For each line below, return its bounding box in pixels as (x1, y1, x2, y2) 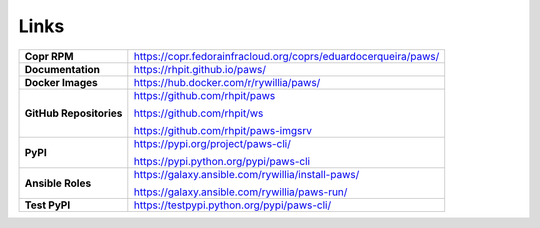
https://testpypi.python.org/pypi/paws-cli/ (133, 198, 332, 212)
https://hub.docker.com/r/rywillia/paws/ (133, 75, 321, 89)
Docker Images (24, 75, 99, 89)
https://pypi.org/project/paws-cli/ (133, 136, 292, 150)
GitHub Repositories (24, 106, 123, 120)
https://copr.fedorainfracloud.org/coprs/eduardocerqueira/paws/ (133, 49, 440, 63)
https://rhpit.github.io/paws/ (133, 62, 267, 76)
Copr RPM (24, 49, 74, 63)
